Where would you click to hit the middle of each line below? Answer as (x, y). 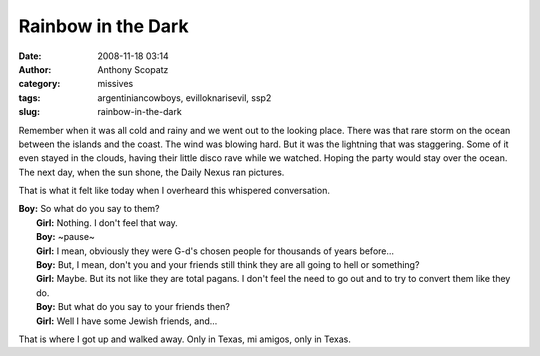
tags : (29, 97)
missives (115, 84)
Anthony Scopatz (133, 69)
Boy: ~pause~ (65, 237)
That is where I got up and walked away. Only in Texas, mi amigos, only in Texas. (185, 339)
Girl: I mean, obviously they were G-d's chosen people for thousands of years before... (215, 251)
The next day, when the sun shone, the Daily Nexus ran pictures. (151, 172)
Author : (35, 69)
